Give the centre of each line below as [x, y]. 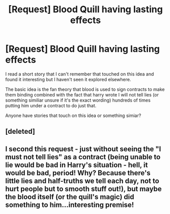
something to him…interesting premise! [70, 205]
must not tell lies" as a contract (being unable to [83, 157]
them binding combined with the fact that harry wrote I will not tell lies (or [82, 94]
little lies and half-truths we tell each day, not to [82, 181]
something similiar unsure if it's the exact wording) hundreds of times [78, 100]
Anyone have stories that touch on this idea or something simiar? [73, 115]
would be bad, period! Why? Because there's [78, 173]
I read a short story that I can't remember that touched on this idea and [80, 74]
